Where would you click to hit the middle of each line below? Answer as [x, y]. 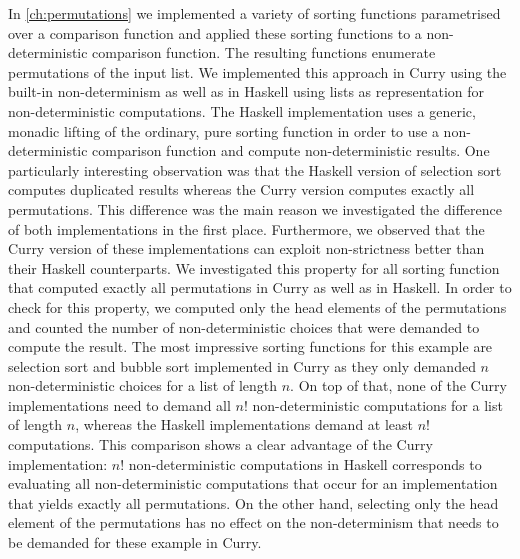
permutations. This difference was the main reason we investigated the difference [255, 208]
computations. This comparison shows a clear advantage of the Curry [220, 444]
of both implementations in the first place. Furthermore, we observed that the [246, 228]
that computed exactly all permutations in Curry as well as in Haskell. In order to [260, 287]
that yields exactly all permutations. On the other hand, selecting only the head [253, 502]
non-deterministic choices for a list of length [143, 385]
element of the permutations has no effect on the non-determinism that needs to [253, 522]
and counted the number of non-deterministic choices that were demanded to [244, 326]
